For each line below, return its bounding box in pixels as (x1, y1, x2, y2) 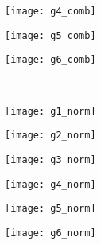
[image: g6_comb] (5, 54, 96, 66)
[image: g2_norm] (5, 130, 96, 142)
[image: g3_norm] (5, 154, 96, 165)
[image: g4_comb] (5, 6, 96, 17)
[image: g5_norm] (5, 203, 96, 215)
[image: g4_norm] (5, 178, 96, 190)
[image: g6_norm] (5, 227, 96, 239)
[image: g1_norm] (5, 105, 96, 117)
